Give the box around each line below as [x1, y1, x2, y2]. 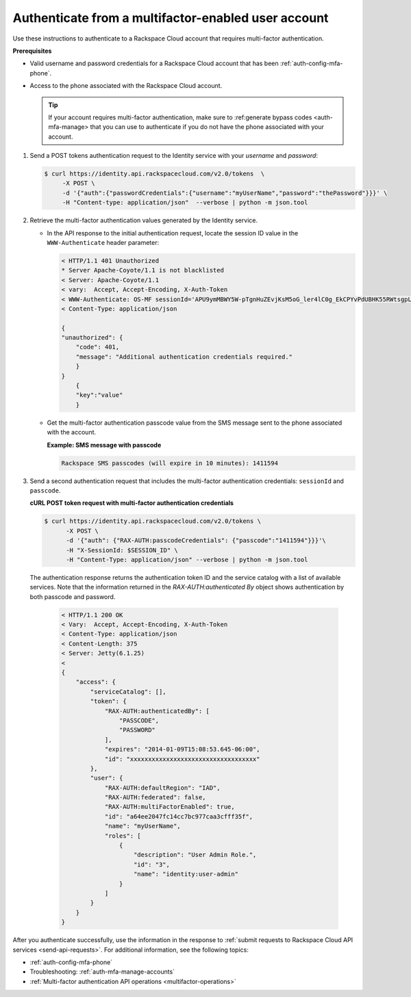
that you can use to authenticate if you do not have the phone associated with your [90, 123, 325, 131]
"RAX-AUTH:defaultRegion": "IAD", [104, 784, 221, 792]
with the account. [47, 428, 97, 436]
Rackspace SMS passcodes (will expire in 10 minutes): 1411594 [61, 459, 279, 467]
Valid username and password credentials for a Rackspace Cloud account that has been [29, 59, 279, 68]
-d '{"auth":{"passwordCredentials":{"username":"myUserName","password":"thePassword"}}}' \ [62, 189, 388, 197]
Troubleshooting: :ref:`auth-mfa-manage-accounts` [29, 967, 175, 976]
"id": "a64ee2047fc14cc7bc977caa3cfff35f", [104, 812, 253, 820]
